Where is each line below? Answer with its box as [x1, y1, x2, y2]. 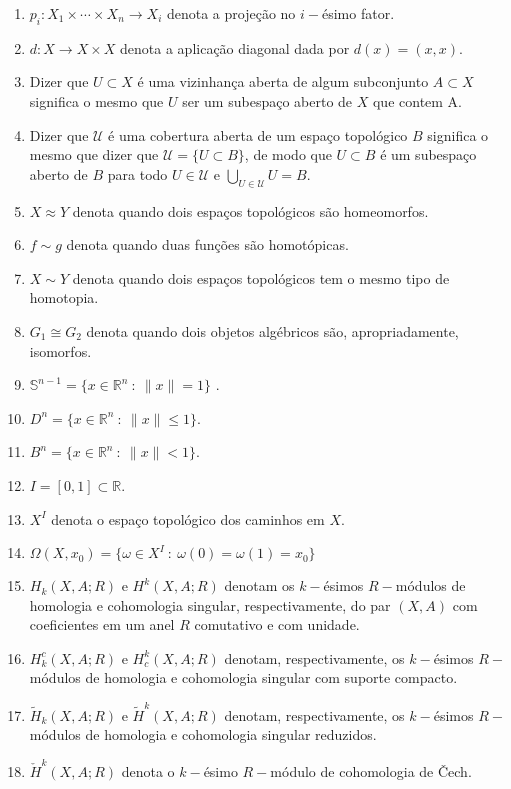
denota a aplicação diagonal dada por [120, 37, 350, 58]
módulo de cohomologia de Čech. [270, 760, 472, 781]
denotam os [224, 575, 295, 596]
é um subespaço [380, 144, 477, 165]
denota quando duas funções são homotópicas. [66, 234, 349, 255]
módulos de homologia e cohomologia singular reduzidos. [29, 724, 377, 745]
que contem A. [372, 90, 463, 111]
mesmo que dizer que [29, 144, 159, 165]
